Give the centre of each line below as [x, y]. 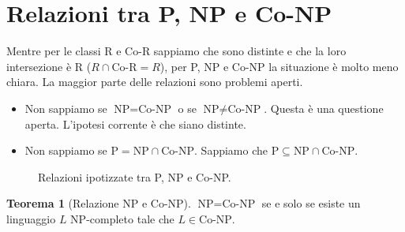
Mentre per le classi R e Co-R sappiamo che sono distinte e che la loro [176, 51]
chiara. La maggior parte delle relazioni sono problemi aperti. [155, 82]
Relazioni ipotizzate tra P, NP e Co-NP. [135, 176]
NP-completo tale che [122, 218]
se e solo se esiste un [311, 203]
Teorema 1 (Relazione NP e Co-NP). [99, 203]
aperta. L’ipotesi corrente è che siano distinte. [135, 123]
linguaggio [31, 218]
